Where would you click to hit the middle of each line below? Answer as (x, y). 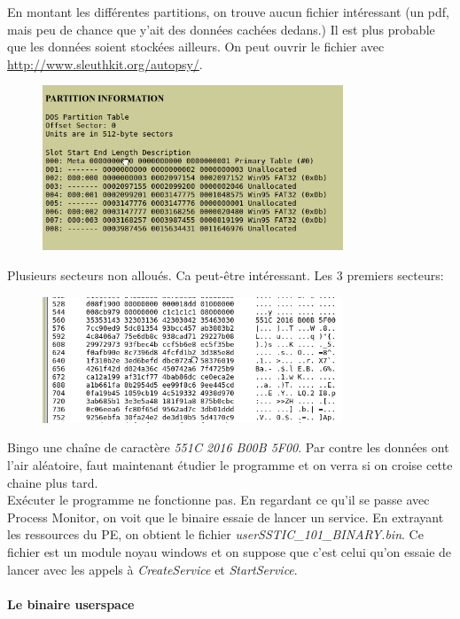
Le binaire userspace (71, 603)
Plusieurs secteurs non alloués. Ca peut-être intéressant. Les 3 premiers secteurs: (226, 275)
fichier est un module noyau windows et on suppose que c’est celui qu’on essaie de (230, 551)
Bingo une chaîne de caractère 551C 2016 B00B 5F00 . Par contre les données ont (228, 447)
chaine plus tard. (53, 482)
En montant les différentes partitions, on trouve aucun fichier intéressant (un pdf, (228, 12)
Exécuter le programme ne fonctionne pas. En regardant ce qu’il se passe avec (218, 500)
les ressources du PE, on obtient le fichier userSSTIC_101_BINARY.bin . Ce (215, 534)
